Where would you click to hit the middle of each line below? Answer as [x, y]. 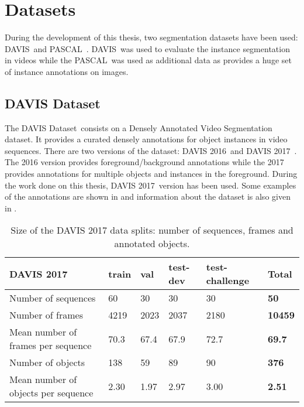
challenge [228, 281]
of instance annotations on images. [67, 71]
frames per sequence [51, 346]
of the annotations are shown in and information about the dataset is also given [148, 196]
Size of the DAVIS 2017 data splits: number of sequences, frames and [152, 230]
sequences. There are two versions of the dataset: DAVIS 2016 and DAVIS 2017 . [151, 150]
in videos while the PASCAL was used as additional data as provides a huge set [148, 60]
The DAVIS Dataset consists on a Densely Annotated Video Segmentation [139, 127]
